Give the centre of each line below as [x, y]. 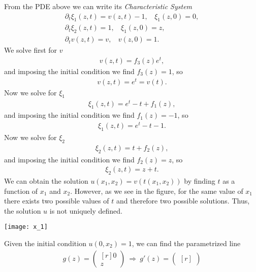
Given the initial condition [45, 243]
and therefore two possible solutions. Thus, [183, 201]
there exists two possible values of [57, 201]
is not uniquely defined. [86, 210]
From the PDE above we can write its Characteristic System [98, 6]
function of [21, 191]
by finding [200, 180]
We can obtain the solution [46, 180]
